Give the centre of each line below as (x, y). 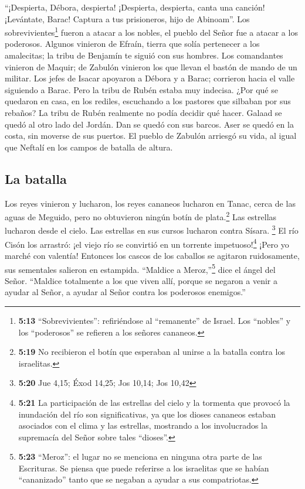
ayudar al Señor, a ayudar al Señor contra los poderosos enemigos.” (125, 292)
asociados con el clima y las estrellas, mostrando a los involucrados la (143, 425)
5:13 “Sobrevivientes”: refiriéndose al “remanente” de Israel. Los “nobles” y (155, 320)
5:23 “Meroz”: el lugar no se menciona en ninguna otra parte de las (140, 456)
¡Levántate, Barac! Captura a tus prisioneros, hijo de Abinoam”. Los (127, 18)
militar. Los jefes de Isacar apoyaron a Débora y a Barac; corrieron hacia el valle (150, 78)
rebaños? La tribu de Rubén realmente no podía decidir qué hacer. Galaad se (143, 112)
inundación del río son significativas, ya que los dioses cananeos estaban (147, 414)
